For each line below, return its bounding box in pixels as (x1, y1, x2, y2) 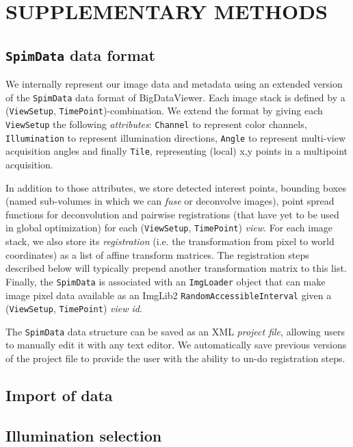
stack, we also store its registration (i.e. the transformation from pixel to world (5, 234, 335, 248)
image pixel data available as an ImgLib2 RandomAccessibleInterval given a (5, 288, 332, 302)
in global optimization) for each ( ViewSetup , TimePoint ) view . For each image (5, 220, 333, 235)
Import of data (5, 385, 113, 406)
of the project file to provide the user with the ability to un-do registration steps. (5, 351, 345, 366)
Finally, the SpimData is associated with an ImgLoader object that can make (5, 274, 326, 288)
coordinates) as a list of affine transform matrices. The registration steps (5, 247, 309, 261)
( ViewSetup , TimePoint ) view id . (5, 301, 142, 316)
